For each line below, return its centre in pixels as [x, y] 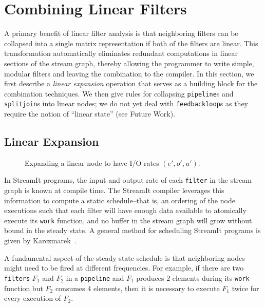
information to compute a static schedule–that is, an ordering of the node [120, 200]
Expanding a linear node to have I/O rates [92, 162]
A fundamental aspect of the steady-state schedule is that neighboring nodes [125, 257]
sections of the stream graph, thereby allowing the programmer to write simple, [129, 63]
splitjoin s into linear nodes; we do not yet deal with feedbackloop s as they [126, 103]
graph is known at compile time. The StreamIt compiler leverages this [114, 190]
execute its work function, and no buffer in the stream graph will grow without [128, 220]
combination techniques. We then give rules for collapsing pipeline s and [119, 93]
